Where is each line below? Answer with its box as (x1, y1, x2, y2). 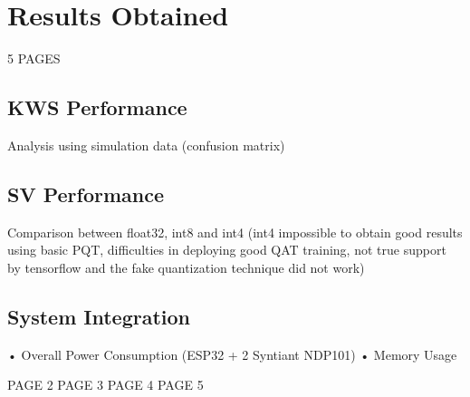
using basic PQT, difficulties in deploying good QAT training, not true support (7, 240, 446, 259)
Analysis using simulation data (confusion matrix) (7, 135, 285, 154)
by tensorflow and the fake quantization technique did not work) (7, 257, 365, 276)
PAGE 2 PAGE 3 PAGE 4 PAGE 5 (7, 375, 204, 394)
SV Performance (7, 179, 165, 208)
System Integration (7, 302, 191, 330)
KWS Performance (7, 93, 187, 121)
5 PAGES (7, 49, 61, 68)
